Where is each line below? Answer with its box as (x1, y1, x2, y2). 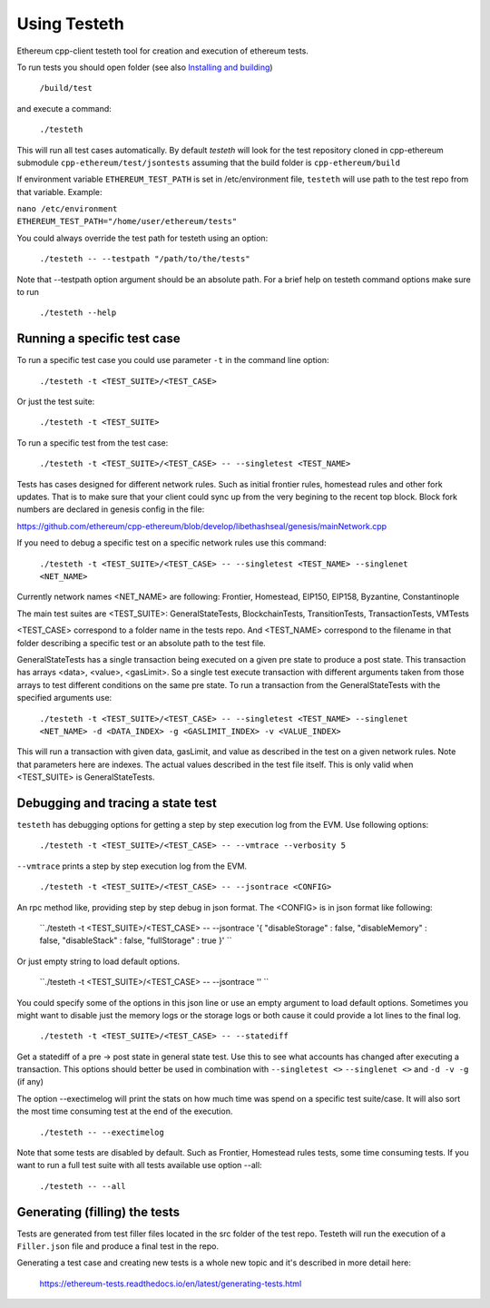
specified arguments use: (16, 693, 113, 703)
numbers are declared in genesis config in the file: (16, 504, 205, 515)
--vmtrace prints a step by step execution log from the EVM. (16, 861, 248, 871)
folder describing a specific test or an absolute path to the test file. (16, 637, 267, 648)
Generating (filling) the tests (16, 1204, 181, 1220)
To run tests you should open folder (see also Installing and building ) (16, 62, 273, 73)
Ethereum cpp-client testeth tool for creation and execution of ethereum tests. (16, 45, 309, 56)
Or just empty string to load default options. (16, 956, 181, 967)
